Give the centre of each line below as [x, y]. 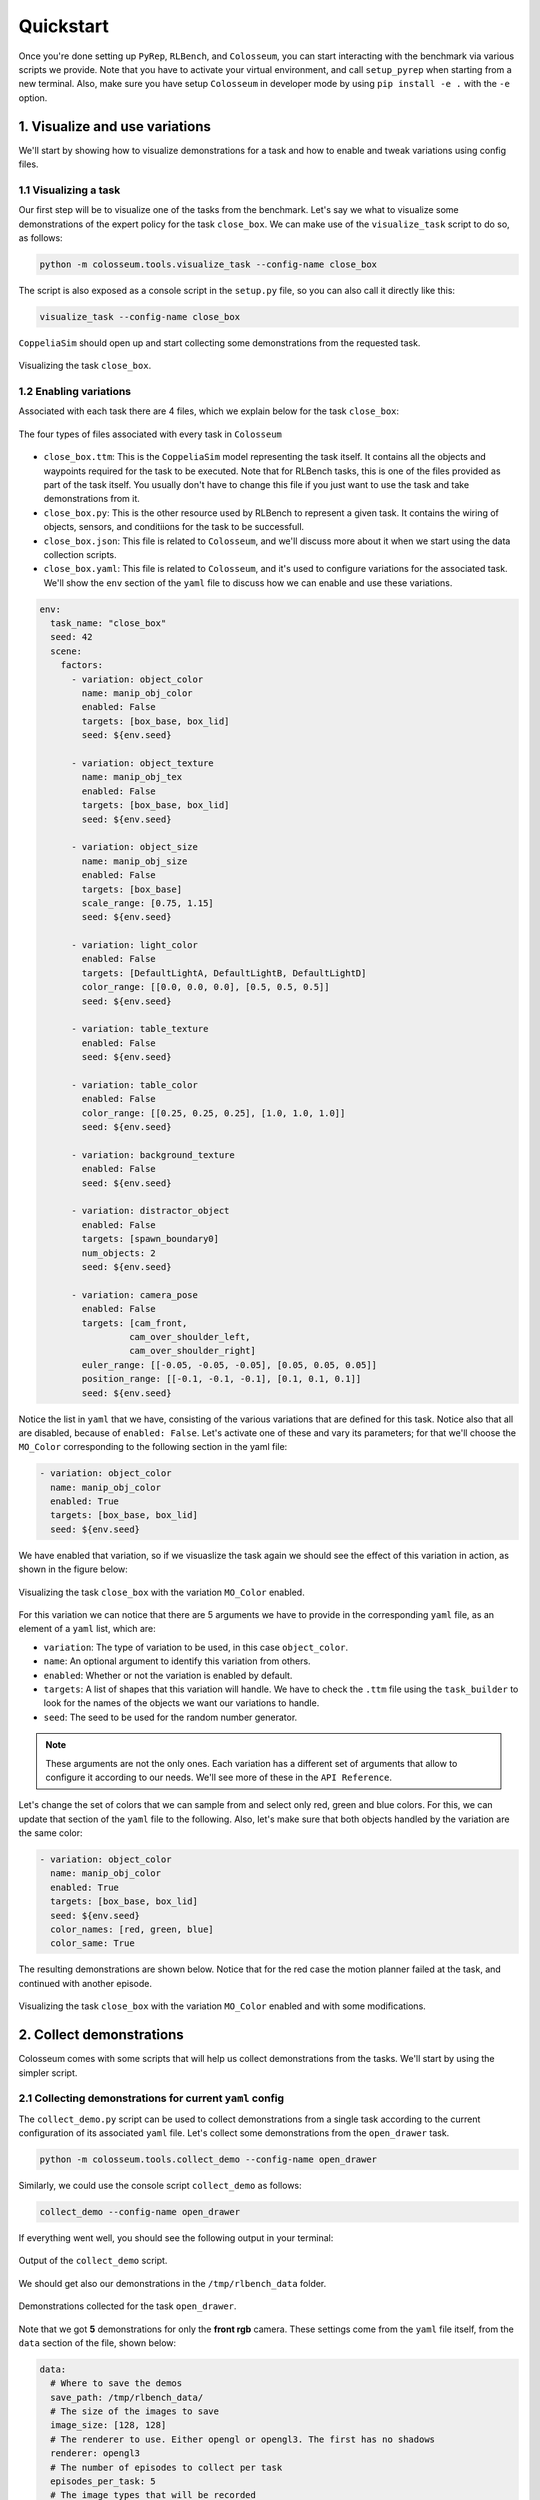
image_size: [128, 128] [108, 2425]
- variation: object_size [135, 847]
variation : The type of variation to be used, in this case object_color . [196, 1647]
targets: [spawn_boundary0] [150, 1239]
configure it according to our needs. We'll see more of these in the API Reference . [218, 1777]
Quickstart [64, 26]
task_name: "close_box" [108, 623]
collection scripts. [80, 554]
